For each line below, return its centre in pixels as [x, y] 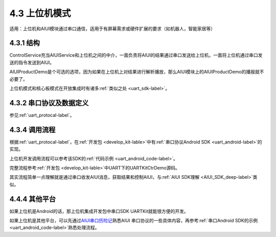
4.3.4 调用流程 [32, 129]
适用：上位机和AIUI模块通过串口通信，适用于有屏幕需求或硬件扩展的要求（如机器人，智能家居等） [112, 29]
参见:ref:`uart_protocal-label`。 [42, 115]
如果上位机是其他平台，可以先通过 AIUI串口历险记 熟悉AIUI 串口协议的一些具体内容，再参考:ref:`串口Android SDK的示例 [134, 221]
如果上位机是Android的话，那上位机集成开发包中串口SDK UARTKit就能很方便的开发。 [99, 211]
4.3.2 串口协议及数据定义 [49, 103]
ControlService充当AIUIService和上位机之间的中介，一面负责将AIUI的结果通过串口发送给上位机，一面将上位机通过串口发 [136, 55]
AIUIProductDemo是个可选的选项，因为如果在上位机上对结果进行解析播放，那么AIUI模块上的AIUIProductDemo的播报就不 [137, 72]
